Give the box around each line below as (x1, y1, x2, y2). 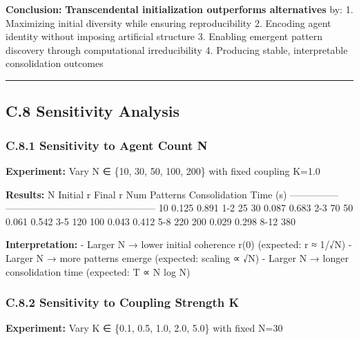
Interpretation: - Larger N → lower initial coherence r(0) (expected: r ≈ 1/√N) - (6, 237, 352, 252)
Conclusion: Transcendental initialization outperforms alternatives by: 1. (6, 2, 353, 16)
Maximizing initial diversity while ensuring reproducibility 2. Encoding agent (6, 15, 331, 30)
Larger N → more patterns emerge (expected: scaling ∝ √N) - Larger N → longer (6, 250, 349, 265)
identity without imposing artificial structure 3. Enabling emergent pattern (6, 29, 323, 44)
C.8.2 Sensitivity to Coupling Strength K (6, 294, 240, 311)
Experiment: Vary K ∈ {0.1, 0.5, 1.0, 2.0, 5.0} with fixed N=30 (6, 321, 283, 335)
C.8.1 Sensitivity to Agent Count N (6, 136, 208, 153)
